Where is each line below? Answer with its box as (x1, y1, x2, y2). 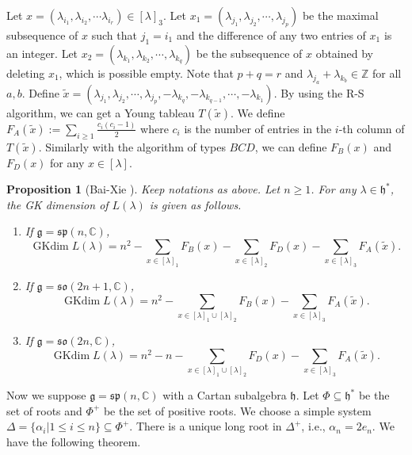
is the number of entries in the (184, 120, 332, 136)
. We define (230, 104, 285, 120)
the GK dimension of (6, 196, 109, 212)
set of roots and (6, 402, 82, 419)
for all (372, 64, 402, 81)
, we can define (254, 138, 327, 155)
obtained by (315, 44, 373, 61)
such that (91, 27, 137, 43)
